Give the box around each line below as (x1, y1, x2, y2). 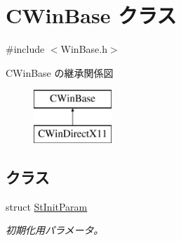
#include (6, 42, 45, 56)
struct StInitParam (6, 199, 88, 214)
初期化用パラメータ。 (6, 223, 104, 237)
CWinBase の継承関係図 (6, 65, 114, 80)
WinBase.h (60, 42, 107, 56)
